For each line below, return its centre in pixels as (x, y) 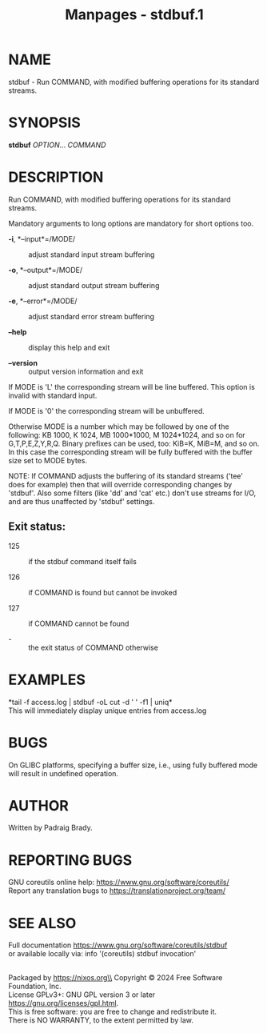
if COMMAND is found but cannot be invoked (103, 592)
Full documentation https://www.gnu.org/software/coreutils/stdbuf (118, 945)
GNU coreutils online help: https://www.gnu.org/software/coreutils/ (119, 883)
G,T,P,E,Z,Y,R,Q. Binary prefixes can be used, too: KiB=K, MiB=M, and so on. (134, 443)
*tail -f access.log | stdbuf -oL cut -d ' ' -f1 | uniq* (90, 702)
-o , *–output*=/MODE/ (46, 270)
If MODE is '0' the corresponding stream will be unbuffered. (107, 410)
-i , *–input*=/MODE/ (42, 238)
